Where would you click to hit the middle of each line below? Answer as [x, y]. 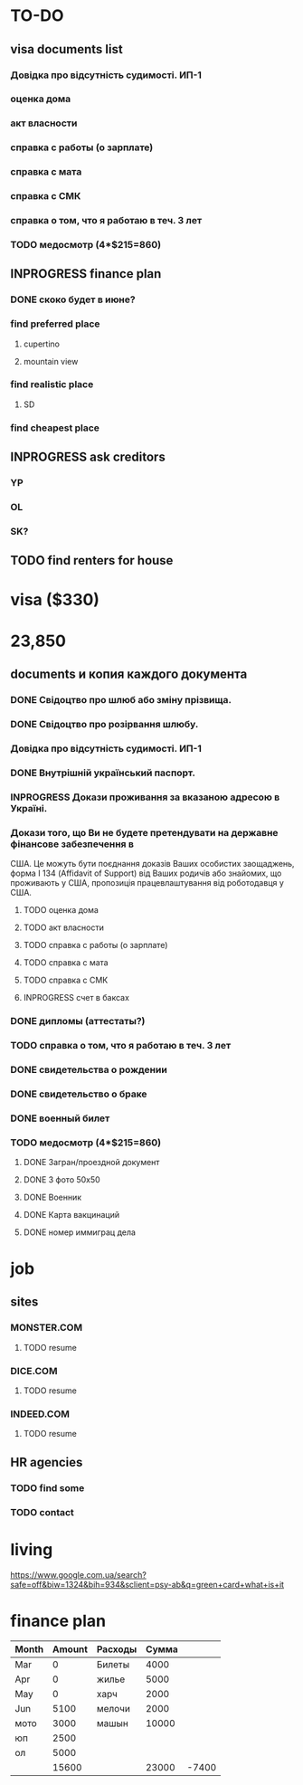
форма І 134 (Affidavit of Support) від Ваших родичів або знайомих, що [146, 873]
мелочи [113, 1709]
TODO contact [43, 1512]
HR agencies [47, 1462]
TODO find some [47, 1487]
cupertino [41, 344]
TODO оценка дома [61, 910]
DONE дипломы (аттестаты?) [78, 1021]
